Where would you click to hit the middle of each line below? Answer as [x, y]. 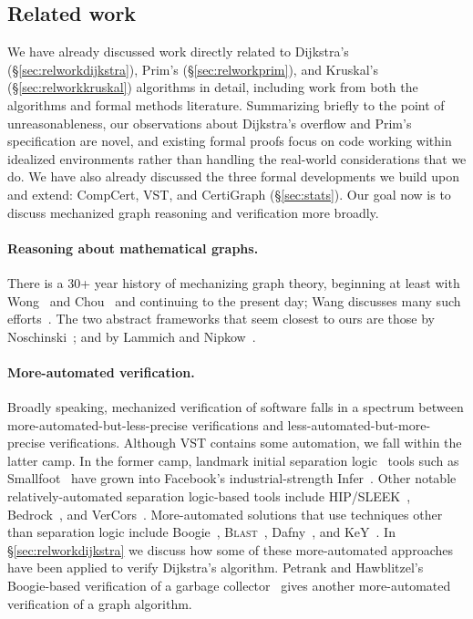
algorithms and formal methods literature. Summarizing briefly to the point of [226, 104]
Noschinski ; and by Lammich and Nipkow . [132, 336]
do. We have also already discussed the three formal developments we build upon [233, 176]
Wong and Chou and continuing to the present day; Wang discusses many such [234, 300]
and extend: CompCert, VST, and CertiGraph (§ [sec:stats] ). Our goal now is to [229, 194]
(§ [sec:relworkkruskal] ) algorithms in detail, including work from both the [213, 87]
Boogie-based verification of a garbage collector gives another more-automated [229, 586]
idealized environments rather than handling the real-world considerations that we [237, 158]
